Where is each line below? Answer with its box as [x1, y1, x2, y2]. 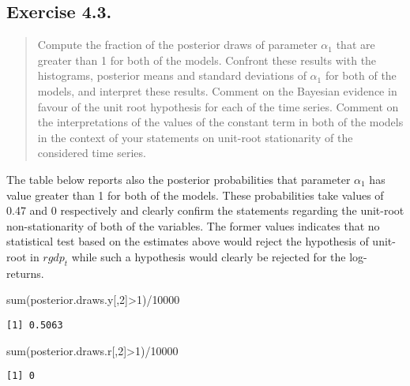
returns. [6, 264, 44, 281]
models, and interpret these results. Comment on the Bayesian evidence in [37, 82, 397, 99]
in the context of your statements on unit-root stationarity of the [37, 129, 353, 145]
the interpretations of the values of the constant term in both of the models [37, 114, 404, 130]
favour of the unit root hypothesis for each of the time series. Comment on [37, 98, 399, 114]
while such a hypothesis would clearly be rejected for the [71, 248, 346, 264]
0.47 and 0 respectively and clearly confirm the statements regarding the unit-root [6, 202, 404, 219]
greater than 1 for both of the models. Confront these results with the [37, 51, 377, 68]
